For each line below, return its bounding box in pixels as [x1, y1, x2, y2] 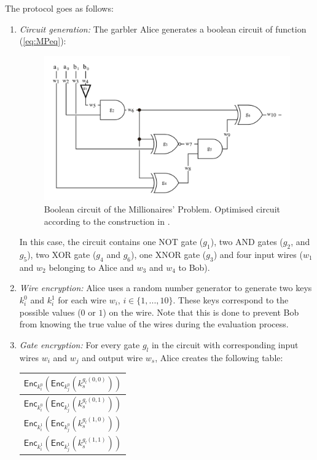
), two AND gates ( [210, 235, 283, 248]
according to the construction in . [44, 214, 170, 227]
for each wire [58, 294, 106, 306]
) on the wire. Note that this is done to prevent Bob [103, 305, 299, 318]
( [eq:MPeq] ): [19, 34, 66, 47]
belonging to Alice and [49, 260, 134, 273]
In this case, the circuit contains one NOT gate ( [19, 235, 203, 248]
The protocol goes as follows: [5, 2, 114, 14]
